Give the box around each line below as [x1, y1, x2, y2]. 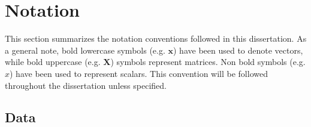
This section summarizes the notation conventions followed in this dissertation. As [5, 32, 307, 45]
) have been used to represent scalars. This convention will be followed [10, 67, 268, 79]
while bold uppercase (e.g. [5, 55, 101, 68]
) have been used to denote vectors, [173, 44, 303, 56]
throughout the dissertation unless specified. [5, 79, 167, 91]
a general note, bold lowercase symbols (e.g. [5, 44, 165, 56]
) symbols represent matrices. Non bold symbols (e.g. [110, 55, 306, 68]
